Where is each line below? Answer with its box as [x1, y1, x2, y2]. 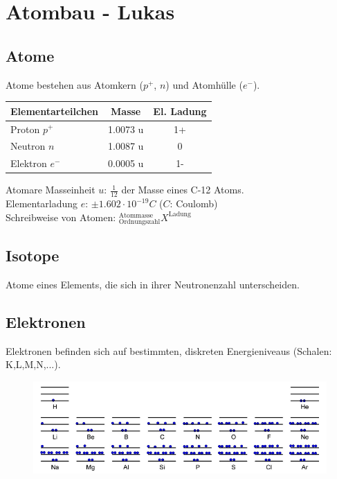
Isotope [6, 245, 60, 266]
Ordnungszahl [118, 218, 161, 225]
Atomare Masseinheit [6, 182, 95, 197]
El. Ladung [153, 103, 207, 118]
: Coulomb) [170, 196, 218, 211]
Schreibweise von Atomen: [6, 209, 116, 224]
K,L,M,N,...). [6, 357, 61, 372]
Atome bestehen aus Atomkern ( [6, 77, 143, 92]
